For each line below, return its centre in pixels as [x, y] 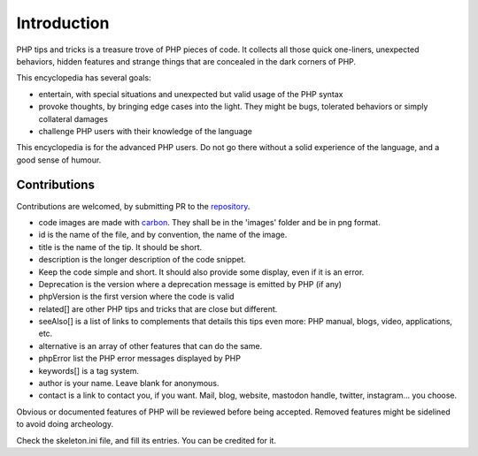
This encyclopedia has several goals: [84, 78]
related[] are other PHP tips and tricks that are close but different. [158, 308]
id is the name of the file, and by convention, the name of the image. [163, 235]
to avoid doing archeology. [65, 424]
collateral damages [73, 118]
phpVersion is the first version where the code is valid [136, 297]
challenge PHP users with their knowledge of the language [145, 131]
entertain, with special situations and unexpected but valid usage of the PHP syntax [191, 94]
